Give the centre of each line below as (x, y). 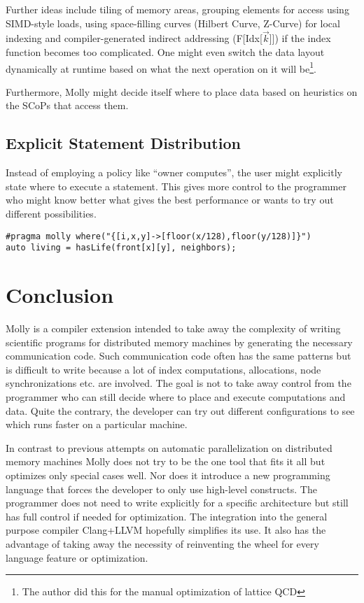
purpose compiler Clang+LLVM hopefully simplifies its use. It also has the (166, 530)
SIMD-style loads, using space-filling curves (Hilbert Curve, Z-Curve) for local (173, 23)
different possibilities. (51, 214)
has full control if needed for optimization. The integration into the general (167, 516)
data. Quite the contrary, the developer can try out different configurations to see (180, 410)
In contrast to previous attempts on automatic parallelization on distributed (169, 447)
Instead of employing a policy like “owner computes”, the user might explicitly (174, 172)
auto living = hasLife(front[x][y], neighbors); (121, 248)
